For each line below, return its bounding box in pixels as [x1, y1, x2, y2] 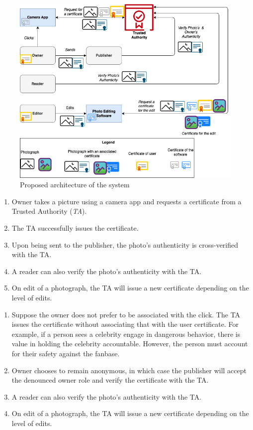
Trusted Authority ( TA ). [11, 206, 87, 216]
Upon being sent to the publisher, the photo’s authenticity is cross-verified [11, 239, 239, 250]
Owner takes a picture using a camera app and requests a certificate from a [11, 196, 242, 206]
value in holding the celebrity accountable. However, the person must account [11, 338, 248, 349]
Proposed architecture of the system [20, 179, 130, 190]
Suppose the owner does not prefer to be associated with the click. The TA [11, 309, 241, 319]
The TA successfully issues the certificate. [11, 223, 139, 233]
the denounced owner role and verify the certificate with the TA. [11, 375, 209, 385]
